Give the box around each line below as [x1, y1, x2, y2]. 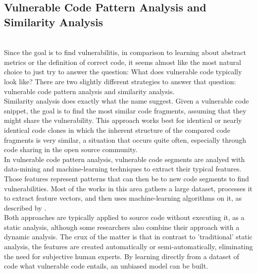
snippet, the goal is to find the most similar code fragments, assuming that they [4, 105, 247, 115]
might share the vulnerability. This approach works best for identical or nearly [4, 115, 242, 125]
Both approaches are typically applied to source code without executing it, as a [4, 212, 245, 222]
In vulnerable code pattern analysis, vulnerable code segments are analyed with [4, 154, 245, 164]
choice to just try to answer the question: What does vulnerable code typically [4, 66, 242, 77]
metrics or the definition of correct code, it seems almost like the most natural [4, 56, 241, 67]
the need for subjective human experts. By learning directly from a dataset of [4, 251, 239, 261]
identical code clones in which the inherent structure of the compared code [4, 124, 230, 135]
